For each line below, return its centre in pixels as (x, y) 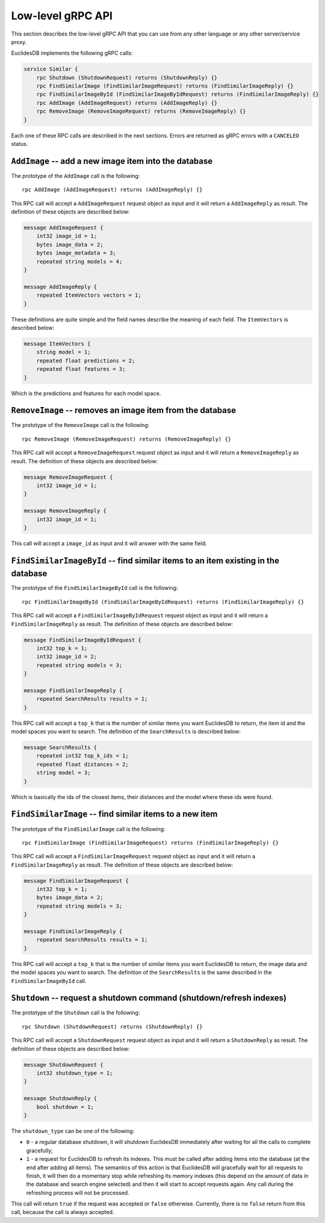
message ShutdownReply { (60, 1098)
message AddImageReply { (60, 287)
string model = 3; (63, 773)
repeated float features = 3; (81, 369)
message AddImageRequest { (63, 228)
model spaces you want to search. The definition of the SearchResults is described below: (126, 732)
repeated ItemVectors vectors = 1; (89, 295)
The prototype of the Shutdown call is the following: (76, 1013)
